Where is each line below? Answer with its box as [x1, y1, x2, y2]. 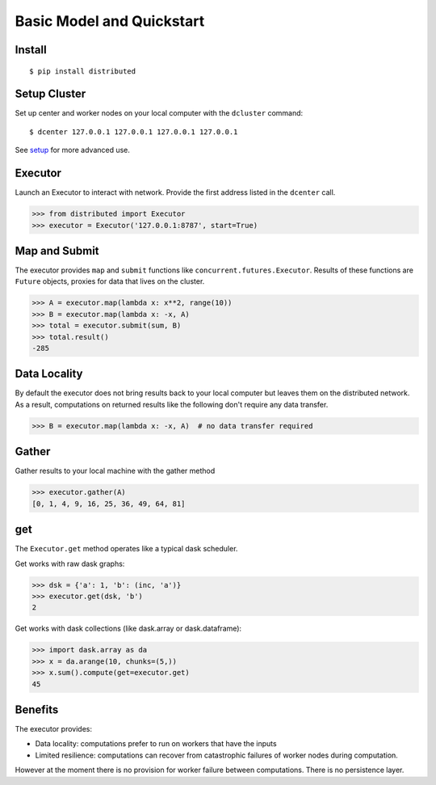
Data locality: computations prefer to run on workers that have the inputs [35, 739, 278, 749]
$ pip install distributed [29, 66, 136, 76]
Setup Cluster [15, 87, 86, 101]
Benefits [15, 703, 59, 716]
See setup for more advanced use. [15, 146, 131, 155]
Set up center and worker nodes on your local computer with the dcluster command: [15, 108, 304, 118]
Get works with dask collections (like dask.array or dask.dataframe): [15, 623, 242, 634]
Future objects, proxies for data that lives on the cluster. [15, 276, 205, 286]
